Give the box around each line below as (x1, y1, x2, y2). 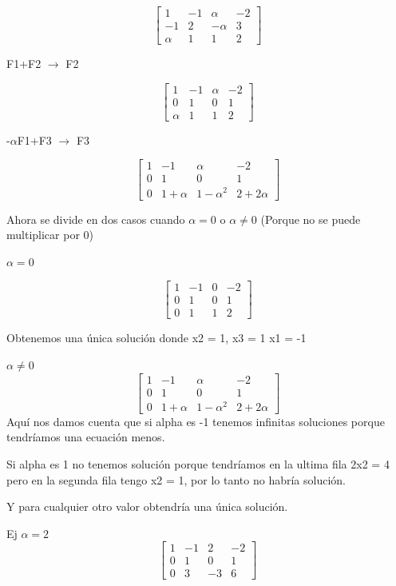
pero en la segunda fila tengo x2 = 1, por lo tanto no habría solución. (6, 471, 346, 488)
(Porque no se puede (260, 210, 361, 227)
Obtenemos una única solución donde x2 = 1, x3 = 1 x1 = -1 (6, 329, 307, 346)
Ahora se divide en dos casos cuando (6, 210, 185, 227)
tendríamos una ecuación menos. (6, 429, 165, 445)
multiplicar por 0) (6, 226, 93, 243)
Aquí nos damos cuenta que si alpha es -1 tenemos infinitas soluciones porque (6, 413, 385, 429)
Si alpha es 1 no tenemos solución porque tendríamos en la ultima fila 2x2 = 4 (6, 456, 390, 472)
